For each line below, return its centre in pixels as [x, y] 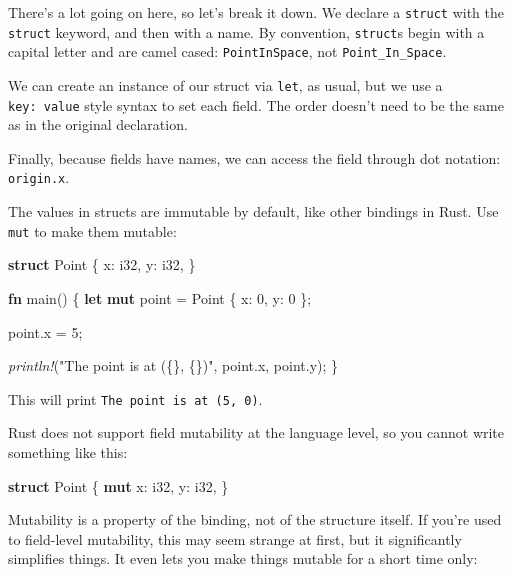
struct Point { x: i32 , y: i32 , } [102, 264]
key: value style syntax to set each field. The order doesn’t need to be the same [256, 104]
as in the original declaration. [98, 124]
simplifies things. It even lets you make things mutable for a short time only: [243, 558]
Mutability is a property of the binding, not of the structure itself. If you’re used [255, 519]
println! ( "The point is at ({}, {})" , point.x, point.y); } [173, 365]
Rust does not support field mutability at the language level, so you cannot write [256, 432]
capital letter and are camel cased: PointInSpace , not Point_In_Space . [227, 51]
